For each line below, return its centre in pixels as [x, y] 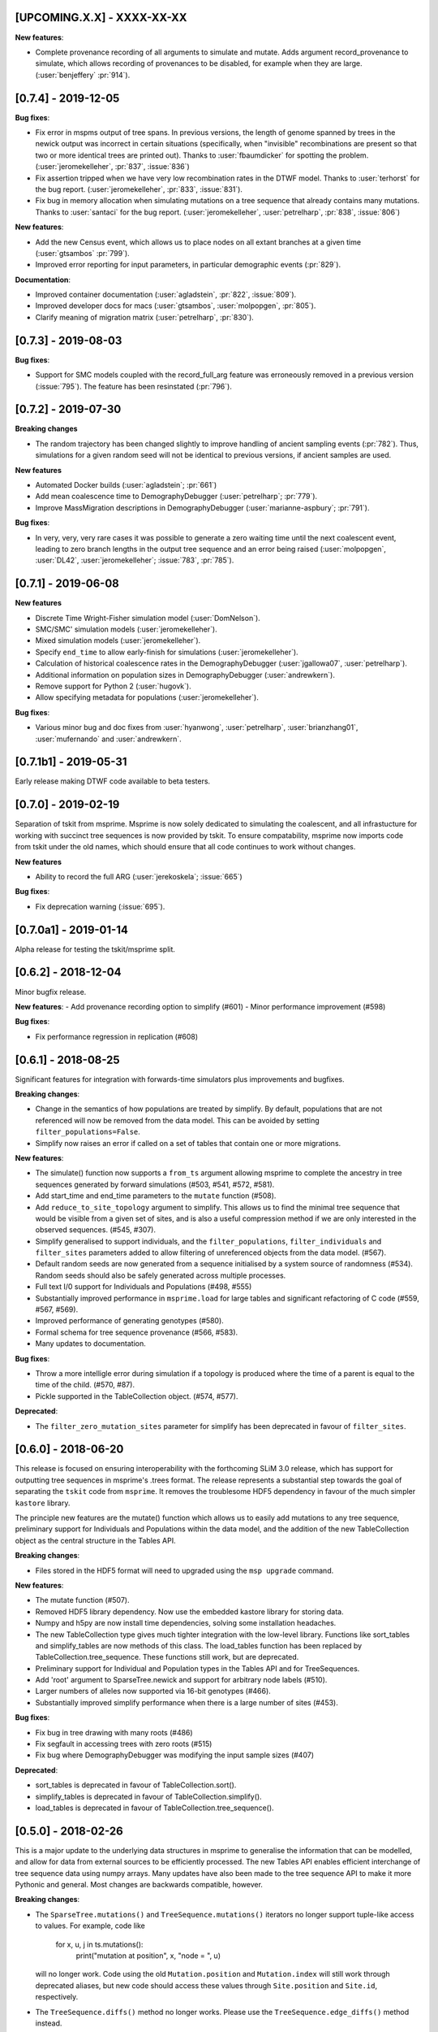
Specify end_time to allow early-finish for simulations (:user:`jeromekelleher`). [167, 652]
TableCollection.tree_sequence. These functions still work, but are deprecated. [167, 1657]
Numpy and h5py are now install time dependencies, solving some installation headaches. [186, 1623]
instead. [49, 2023]
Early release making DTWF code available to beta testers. [113, 781]
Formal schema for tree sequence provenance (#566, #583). [137, 1332]
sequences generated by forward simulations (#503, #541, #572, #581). [155, 1184]
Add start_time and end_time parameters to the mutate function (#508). [156, 1196]
